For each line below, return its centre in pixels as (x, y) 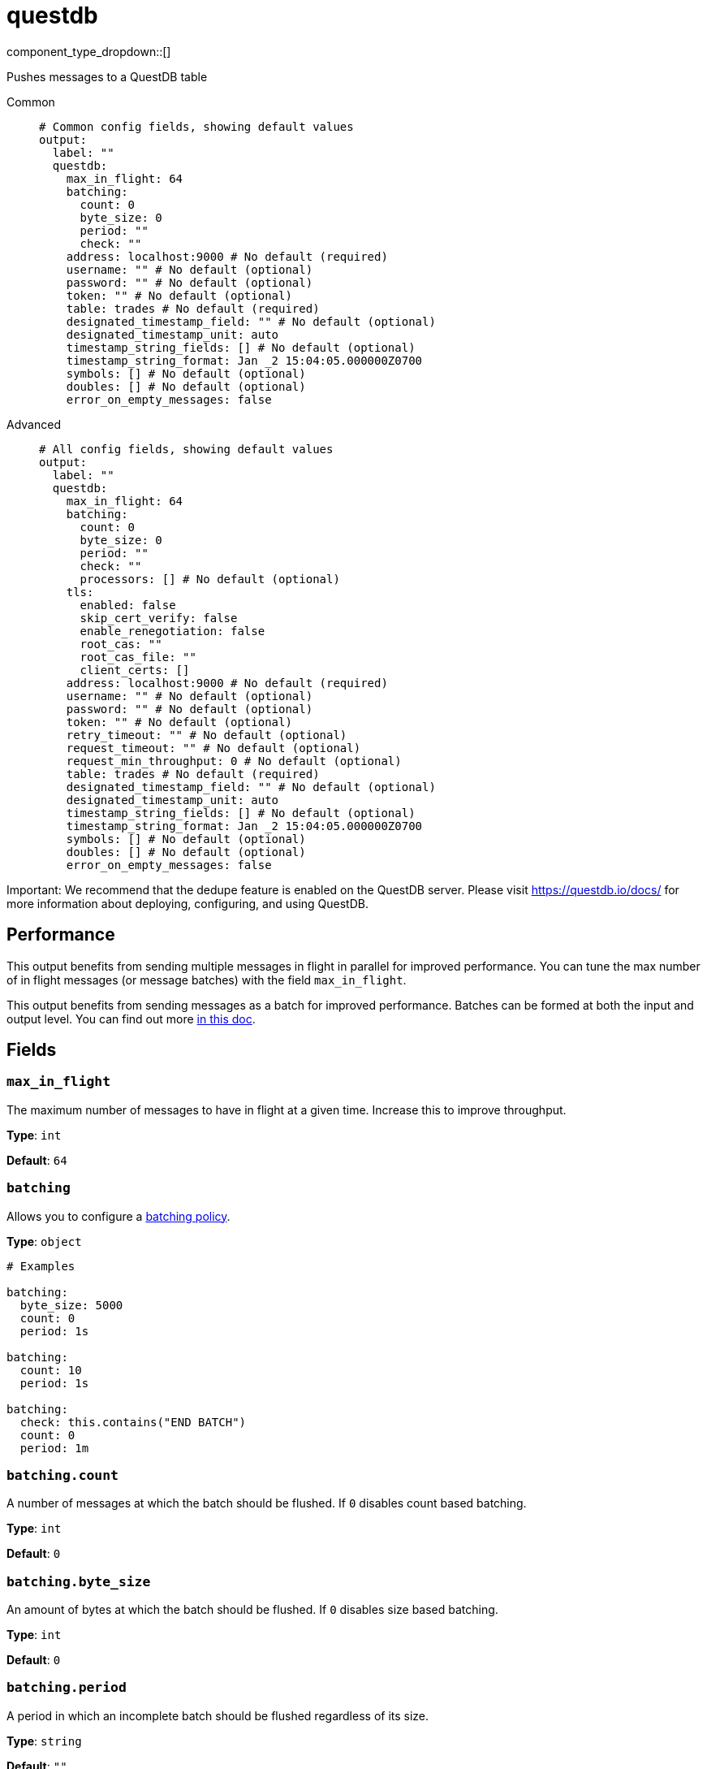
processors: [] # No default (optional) (210, 579)
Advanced (34, 424)
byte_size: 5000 (71, 1305)
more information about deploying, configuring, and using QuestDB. (188, 903)
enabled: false (128, 605)
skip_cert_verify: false (159, 618)
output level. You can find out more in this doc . (131, 1019)
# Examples (41, 1266)
